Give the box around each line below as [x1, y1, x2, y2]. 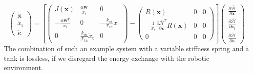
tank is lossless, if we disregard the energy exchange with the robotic [4, 53, 210, 63]
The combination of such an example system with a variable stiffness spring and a [4, 43, 249, 53]
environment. [4, 62, 43, 73]
